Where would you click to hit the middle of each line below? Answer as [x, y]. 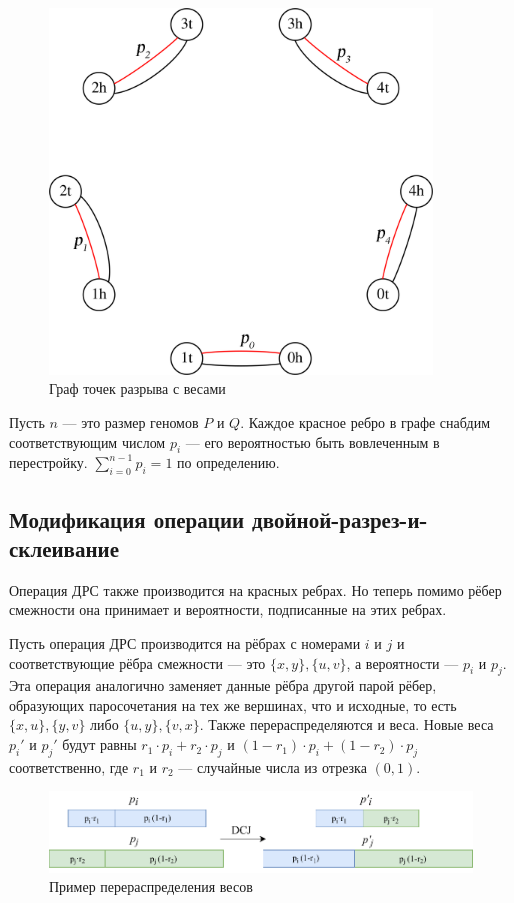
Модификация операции [127, 518]
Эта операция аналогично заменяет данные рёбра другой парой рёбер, [223, 685]
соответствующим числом [87, 441]
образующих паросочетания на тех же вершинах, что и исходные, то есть [233, 704]
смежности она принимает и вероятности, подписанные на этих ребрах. [228, 609]
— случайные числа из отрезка [272, 766]
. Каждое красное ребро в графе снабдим [365, 421]
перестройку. [48, 462]
